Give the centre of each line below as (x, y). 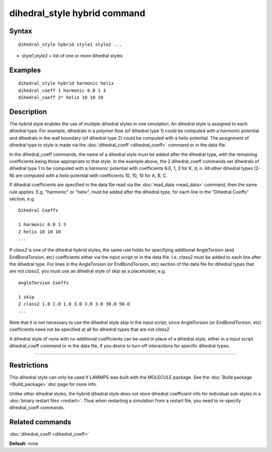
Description (28, 112)
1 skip (26, 297)
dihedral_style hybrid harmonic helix (66, 83)
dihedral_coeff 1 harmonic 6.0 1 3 (62, 90)
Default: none (24, 443)
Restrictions (29, 365)
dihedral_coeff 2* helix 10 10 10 (61, 98)
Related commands (40, 422)
